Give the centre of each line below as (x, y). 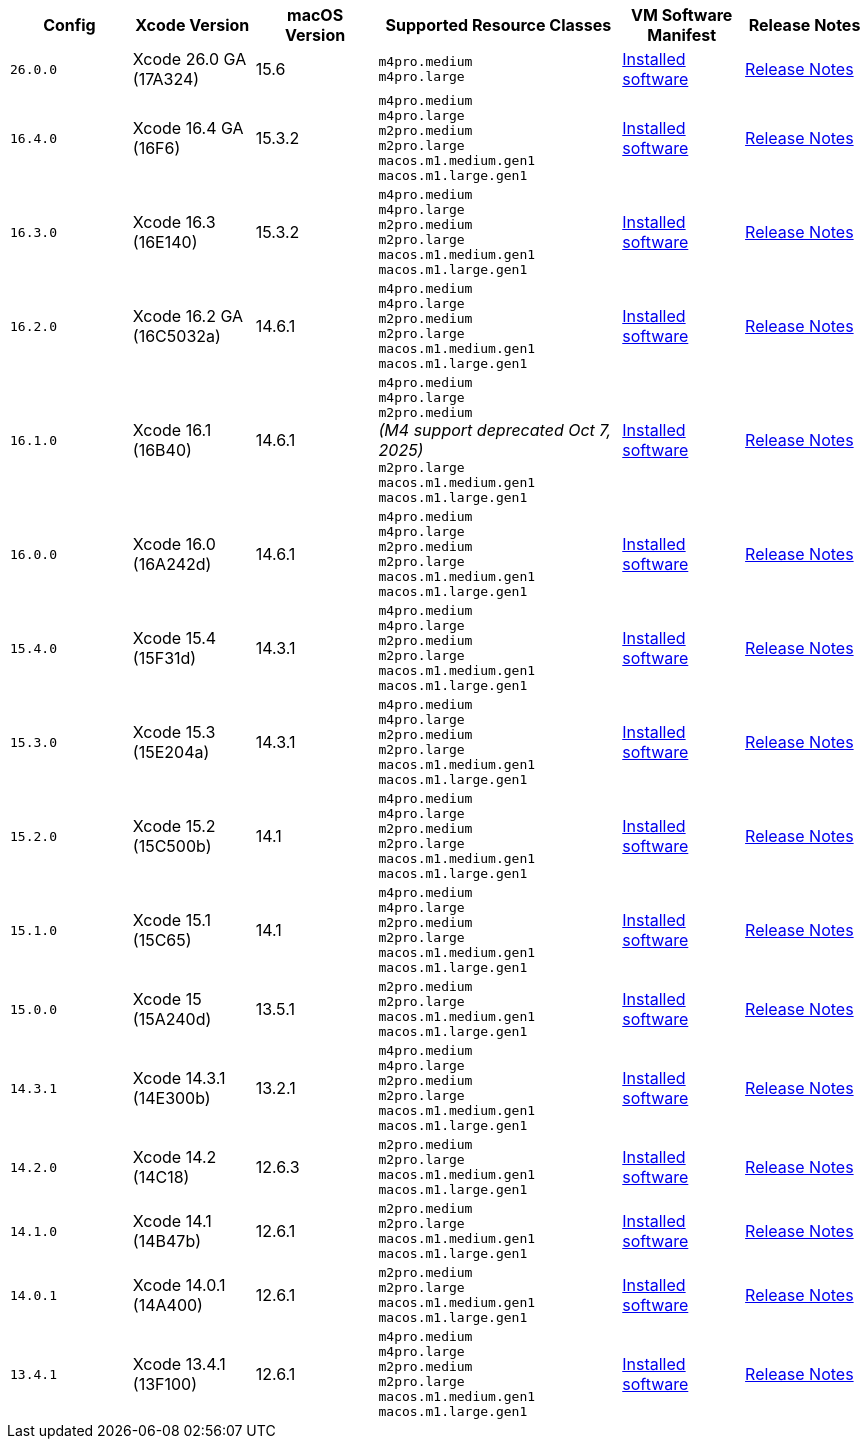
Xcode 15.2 (174, 826)
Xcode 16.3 (174, 222)
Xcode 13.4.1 (179, 1364)
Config (69, 25)
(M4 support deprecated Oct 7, (494, 430)
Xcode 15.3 (174, 732)
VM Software (681, 15)
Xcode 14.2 (174, 1157)
